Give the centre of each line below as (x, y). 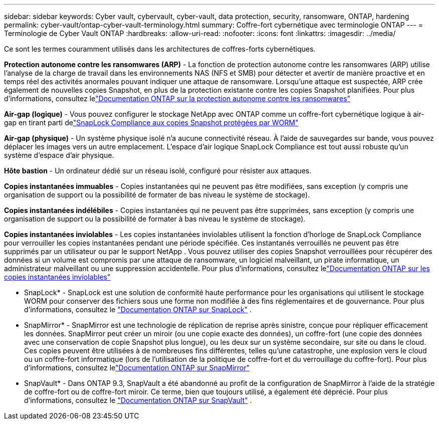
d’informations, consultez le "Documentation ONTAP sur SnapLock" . (138, 309)
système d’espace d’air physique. (59, 155)
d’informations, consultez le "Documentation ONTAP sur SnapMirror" (137, 368)
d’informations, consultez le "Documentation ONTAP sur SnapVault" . (138, 400)
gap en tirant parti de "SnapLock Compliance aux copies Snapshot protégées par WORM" (151, 123)
